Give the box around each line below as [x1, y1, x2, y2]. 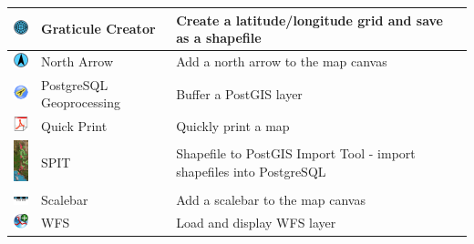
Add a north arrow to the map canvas [176, 52, 387, 71]
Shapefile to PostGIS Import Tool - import [176, 144, 416, 163]
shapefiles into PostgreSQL [176, 161, 326, 180]
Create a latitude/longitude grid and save [176, 10, 443, 29]
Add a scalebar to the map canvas [176, 189, 366, 208]
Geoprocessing [41, 93, 121, 112]
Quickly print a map [176, 116, 290, 135]
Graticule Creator [41, 19, 156, 38]
